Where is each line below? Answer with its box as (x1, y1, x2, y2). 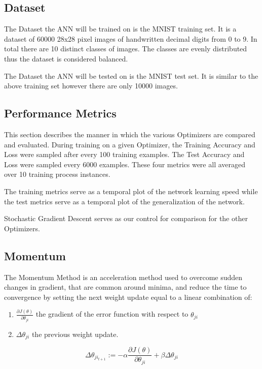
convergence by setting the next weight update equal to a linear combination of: (4, 291, 252, 302)
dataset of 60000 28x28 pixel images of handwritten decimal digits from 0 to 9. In (4, 33, 257, 44)
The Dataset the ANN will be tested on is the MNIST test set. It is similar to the (4, 70, 258, 81)
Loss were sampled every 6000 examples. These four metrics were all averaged (4, 159, 245, 169)
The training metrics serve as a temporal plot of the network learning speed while (4, 186, 258, 196)
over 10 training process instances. (4, 169, 110, 179)
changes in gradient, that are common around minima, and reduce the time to (4, 282, 247, 292)
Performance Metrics (4, 105, 117, 121)
